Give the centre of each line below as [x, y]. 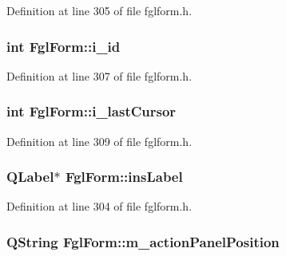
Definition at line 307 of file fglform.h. [99, 75]
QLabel [30, 177]
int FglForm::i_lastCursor [91, 111]
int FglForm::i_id [64, 46]
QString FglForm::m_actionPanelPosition [143, 241]
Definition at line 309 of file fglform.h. [99, 141]
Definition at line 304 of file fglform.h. [99, 206]
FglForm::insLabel [124, 177]
